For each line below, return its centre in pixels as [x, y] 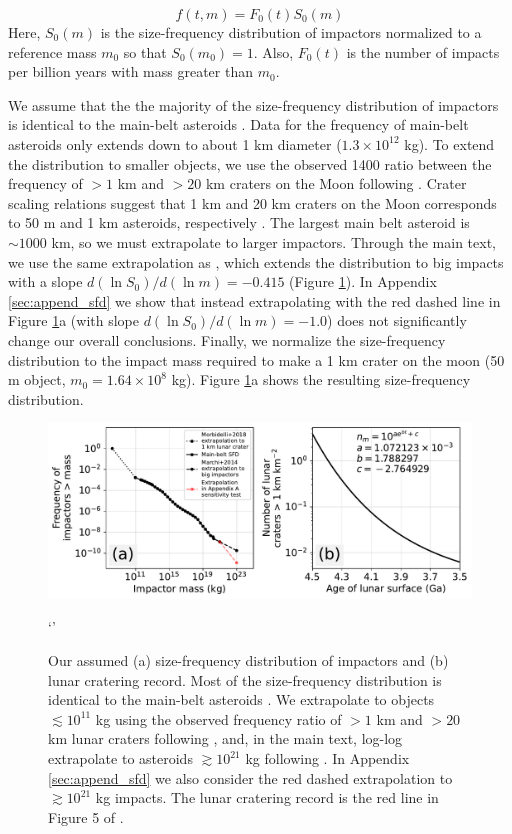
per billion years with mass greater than [130, 71]
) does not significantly [397, 320]
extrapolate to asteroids [120, 758]
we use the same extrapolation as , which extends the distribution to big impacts [256, 261]
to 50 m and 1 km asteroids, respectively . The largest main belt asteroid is [239, 222]
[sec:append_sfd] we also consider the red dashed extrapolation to [250, 777]
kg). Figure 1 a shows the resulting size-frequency [321, 379]
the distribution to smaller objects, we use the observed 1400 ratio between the [250, 163]
